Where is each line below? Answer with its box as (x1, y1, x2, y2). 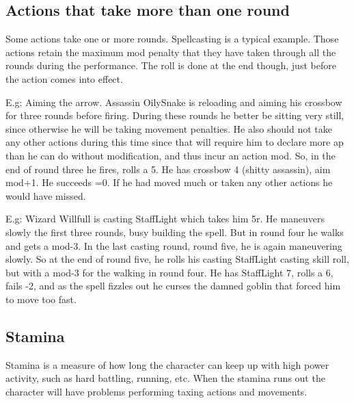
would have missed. (5, 188, 86, 203)
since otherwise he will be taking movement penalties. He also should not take (5, 121, 332, 135)
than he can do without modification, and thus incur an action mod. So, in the (5, 148, 336, 162)
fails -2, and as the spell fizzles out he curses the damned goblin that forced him (5, 278, 341, 293)
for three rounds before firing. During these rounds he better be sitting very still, (5, 108, 344, 122)
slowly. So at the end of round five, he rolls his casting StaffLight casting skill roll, (5, 252, 349, 266)
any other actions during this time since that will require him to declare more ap (5, 135, 344, 149)
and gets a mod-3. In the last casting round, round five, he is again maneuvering (5, 238, 342, 252)
